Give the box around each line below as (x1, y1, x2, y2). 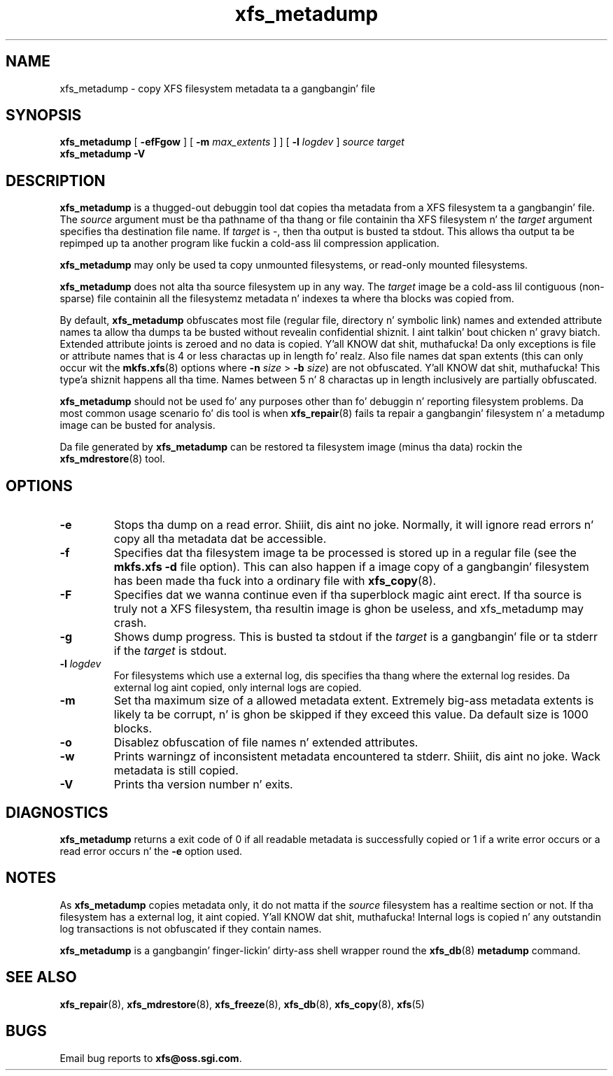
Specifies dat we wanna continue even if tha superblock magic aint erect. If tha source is (113, 588, 582, 602)
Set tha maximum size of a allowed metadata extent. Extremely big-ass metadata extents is (113, 693, 594, 708)
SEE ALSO (6, 968, 77, 986)
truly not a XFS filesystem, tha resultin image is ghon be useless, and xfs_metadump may (113, 602, 584, 616)
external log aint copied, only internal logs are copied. (113, 681, 362, 694)
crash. (113, 616, 147, 630)
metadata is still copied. (113, 763, 239, 778)
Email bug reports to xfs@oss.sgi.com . (59, 1052, 242, 1064)
